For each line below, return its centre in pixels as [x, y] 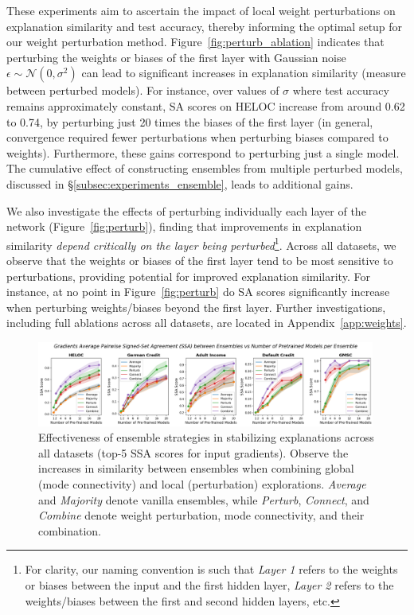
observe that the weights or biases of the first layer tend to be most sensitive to [200, 260]
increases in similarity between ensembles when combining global [196, 468]
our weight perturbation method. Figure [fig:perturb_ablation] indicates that [195, 42]
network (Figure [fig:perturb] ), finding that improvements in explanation [184, 226]
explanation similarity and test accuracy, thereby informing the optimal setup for [205, 26]
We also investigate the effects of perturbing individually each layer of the [186, 210]
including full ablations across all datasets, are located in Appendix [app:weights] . [207, 323]
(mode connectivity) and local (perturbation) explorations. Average [202, 484]
